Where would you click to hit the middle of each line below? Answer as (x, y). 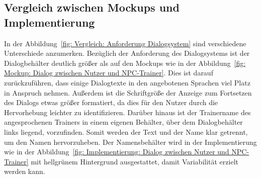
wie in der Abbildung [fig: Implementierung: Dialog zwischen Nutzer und (117, 152)
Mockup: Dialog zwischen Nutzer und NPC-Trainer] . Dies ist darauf (109, 73)
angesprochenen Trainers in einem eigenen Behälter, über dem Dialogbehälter (123, 122)
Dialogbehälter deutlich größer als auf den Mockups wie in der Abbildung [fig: (125, 63)
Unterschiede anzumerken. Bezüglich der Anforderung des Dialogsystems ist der (127, 53)
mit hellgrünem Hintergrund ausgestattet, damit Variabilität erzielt (135, 161)
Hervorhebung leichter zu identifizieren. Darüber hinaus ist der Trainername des (127, 112)
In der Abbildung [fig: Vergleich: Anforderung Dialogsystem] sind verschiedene (125, 43)
